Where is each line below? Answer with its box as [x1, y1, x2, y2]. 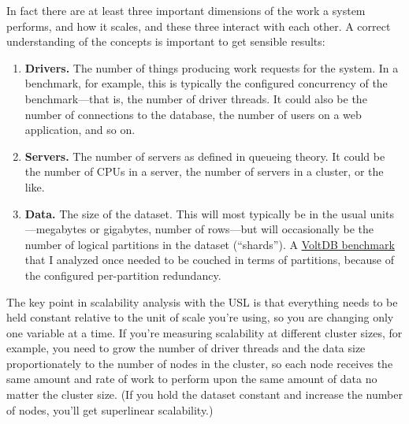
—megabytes [24, 221, 87, 237]
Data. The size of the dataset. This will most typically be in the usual [24, 205, 366, 221]
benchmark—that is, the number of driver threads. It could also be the [24, 90, 367, 106]
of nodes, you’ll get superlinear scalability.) [6, 401, 214, 418]
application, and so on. [24, 121, 136, 138]
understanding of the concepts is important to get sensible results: [6, 33, 325, 50]
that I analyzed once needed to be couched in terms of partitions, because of [24, 251, 394, 268]
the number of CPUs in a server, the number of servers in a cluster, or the [24, 163, 384, 180]
